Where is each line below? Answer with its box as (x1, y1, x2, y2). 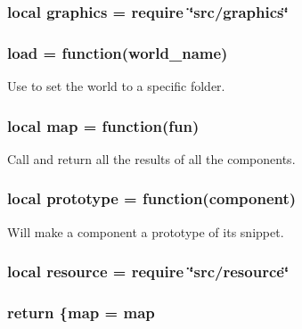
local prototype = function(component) (7, 187, 297, 210)
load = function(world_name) (7, 41, 228, 63)
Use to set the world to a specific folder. (7, 77, 225, 95)
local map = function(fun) (7, 114, 200, 136)
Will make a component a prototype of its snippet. (7, 222, 284, 241)
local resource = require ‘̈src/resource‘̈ (7, 260, 290, 283)
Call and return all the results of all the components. (7, 149, 296, 168)
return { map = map (7, 301, 155, 324)
